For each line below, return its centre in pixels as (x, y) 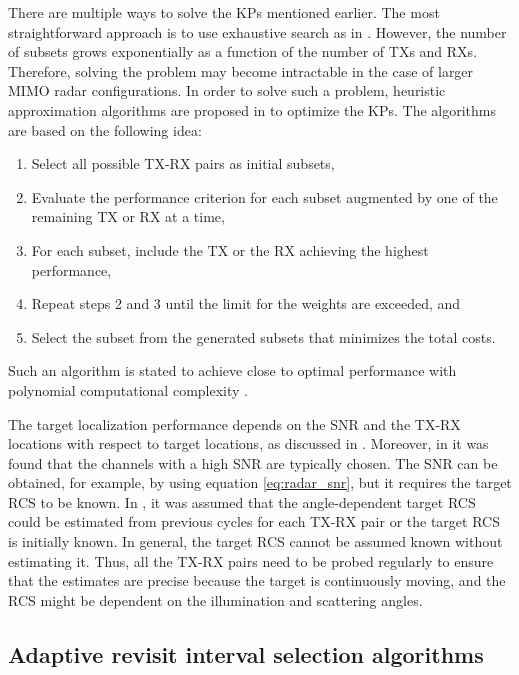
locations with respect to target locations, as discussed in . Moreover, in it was (248, 443)
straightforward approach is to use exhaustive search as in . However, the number (257, 31)
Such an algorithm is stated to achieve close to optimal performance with (232, 370)
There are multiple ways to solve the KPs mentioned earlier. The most (224, 12)
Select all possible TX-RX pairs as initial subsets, (183, 163)
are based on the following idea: (105, 129)
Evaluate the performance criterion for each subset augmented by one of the (264, 196)
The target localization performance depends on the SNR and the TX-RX (234, 423)
